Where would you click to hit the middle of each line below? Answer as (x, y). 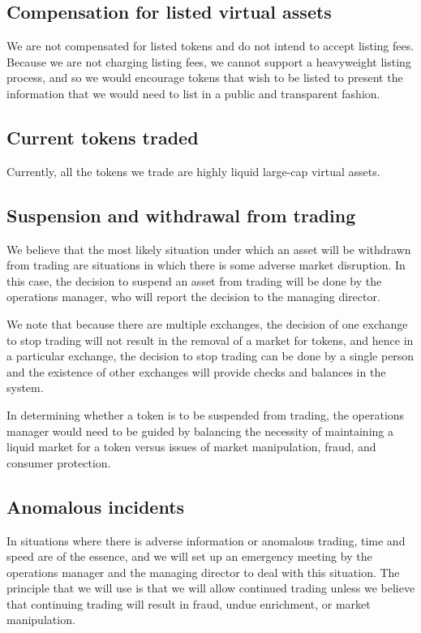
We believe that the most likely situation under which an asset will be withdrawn (209, 249)
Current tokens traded (103, 137)
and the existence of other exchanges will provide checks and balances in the (196, 371)
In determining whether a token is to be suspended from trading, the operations (206, 414)
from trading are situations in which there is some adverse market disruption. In (206, 265)
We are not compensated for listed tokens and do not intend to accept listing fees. (210, 46)
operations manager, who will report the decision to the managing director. (193, 297)
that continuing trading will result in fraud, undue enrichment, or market (189, 603)
